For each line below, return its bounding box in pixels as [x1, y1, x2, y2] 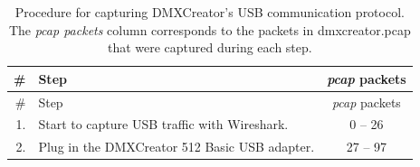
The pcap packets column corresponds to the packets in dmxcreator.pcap [8, 20, 411, 39]
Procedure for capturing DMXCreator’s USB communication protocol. [14, 3, 405, 21]
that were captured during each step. [107, 38, 312, 57]
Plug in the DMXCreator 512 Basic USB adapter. [38, 137, 315, 156]
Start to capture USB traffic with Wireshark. [38, 115, 289, 134]
